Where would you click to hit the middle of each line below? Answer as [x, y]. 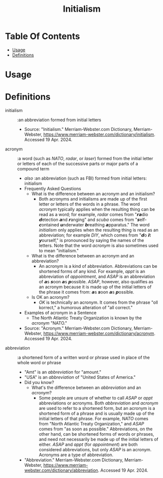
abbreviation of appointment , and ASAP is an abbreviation [97, 276]
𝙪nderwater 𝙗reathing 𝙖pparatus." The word [105, 225]
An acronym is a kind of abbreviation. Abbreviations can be [98, 266]
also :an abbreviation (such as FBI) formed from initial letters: [85, 178]
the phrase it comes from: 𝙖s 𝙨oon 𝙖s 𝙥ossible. [87, 292]
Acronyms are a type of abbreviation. [76, 455]
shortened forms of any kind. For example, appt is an [92, 272]
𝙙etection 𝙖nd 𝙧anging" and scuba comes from [86, 220]
